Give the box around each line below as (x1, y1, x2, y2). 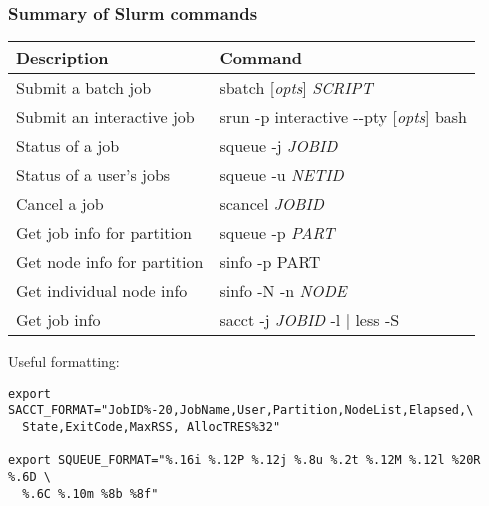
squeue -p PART (219, 221, 335, 245)
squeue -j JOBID (219, 134, 338, 158)
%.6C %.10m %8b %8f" (22, 486, 159, 501)
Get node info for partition (16, 250, 204, 274)
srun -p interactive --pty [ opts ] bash (219, 105, 467, 129)
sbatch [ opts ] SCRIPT (219, 76, 373, 100)
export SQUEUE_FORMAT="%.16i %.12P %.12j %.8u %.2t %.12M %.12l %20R (8, 453, 481, 468)
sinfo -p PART (219, 250, 321, 274)
